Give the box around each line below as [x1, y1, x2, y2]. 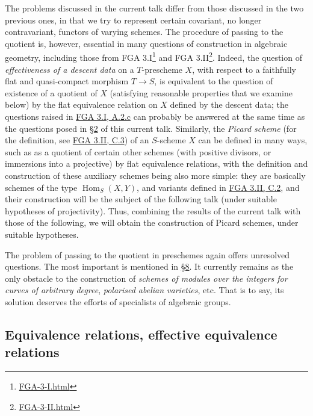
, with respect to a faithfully [192, 63, 296, 75]
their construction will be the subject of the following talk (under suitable [5, 193, 277, 205]
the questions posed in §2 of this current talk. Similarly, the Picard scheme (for [5, 122, 297, 134]
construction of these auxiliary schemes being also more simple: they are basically [5, 169, 306, 181]
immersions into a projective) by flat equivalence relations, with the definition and [5, 157, 308, 170]
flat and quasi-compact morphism [5, 75, 129, 87]
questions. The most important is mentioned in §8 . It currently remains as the [5, 260, 294, 273]
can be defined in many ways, [198, 134, 308, 146]
